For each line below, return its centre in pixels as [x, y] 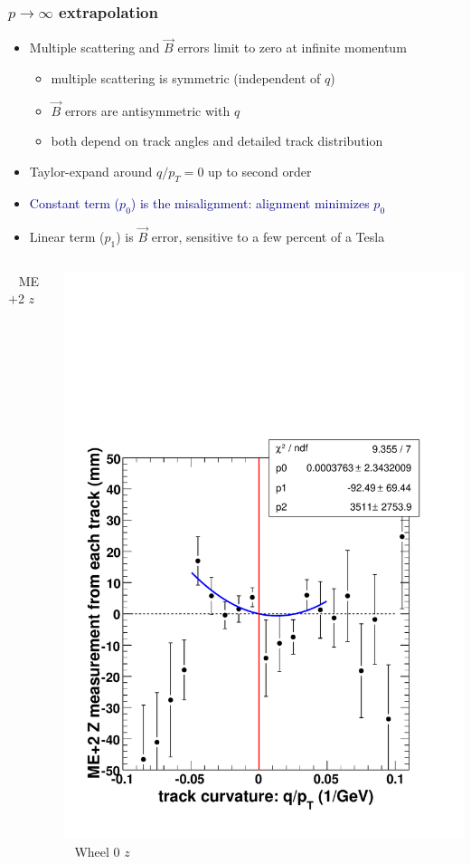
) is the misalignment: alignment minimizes [250, 202]
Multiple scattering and [94, 48]
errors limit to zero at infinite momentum [292, 48]
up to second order [260, 172]
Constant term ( [75, 202]
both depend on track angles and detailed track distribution [217, 141]
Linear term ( [67, 236]
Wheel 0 [97, 851]
